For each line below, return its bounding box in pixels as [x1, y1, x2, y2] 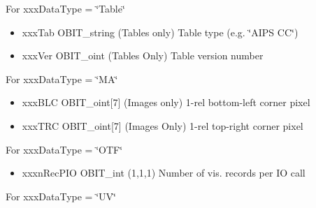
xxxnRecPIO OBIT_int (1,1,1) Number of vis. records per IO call [22, 165, 306, 180]
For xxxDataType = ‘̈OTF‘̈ [6, 142, 123, 156]
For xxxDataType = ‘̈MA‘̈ [6, 71, 118, 86]
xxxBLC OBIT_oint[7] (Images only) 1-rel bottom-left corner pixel [22, 95, 310, 110]
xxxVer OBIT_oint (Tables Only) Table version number [22, 48, 264, 63]
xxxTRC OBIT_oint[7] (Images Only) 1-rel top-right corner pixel [22, 118, 303, 133]
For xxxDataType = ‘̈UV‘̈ [6, 188, 116, 203]
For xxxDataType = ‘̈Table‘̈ [6, 1, 125, 15]
